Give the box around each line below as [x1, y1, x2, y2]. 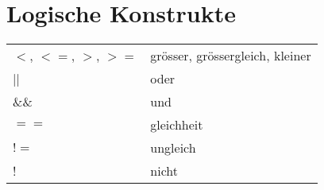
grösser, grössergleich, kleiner [150, 46, 311, 65]
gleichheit [150, 115, 203, 134]
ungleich [150, 138, 196, 157]
